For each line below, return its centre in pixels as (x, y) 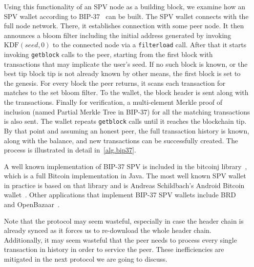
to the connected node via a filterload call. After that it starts (150, 45)
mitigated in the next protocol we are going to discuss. (86, 259)
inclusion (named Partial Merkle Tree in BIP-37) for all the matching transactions (127, 111)
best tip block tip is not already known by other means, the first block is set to (122, 73)
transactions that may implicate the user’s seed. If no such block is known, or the (126, 64)
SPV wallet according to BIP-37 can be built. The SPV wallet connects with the (126, 16)
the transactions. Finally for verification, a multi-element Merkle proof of (113, 102)
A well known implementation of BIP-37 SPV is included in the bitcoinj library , (126, 166)
